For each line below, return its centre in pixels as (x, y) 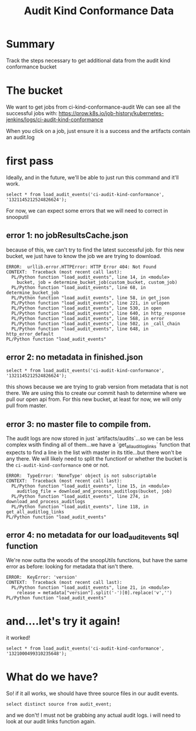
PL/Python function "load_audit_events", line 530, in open (87, 308)
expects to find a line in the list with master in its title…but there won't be (94, 452)
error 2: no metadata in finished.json (74, 358)
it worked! (18, 637)
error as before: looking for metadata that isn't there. (70, 567)
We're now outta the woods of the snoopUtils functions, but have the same (97, 560)
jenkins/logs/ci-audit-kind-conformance (55, 119)
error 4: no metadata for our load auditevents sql (93, 536)
